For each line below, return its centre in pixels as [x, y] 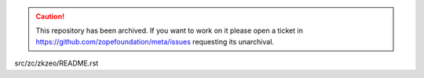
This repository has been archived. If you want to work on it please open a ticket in [170, 30]
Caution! [50, 16]
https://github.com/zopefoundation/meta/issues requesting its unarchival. [155, 41]
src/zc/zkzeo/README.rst [57, 63]
